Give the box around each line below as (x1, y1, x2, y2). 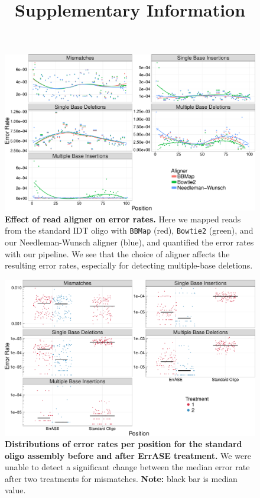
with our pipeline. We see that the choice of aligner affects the (5, 247, 230, 260)
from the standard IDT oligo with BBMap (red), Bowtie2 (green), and (5, 224, 253, 237)
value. (5, 484, 26, 496)
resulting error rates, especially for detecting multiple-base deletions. (5, 259, 253, 271)
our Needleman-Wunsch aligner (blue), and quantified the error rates (5, 235, 254, 248)
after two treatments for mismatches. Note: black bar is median (5, 472, 238, 484)
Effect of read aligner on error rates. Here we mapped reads (5, 212, 241, 225)
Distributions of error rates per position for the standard (5, 438, 242, 450)
